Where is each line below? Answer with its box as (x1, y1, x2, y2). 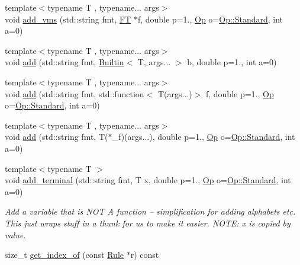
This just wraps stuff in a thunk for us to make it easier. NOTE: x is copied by (5, 216, 291, 229)
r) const (130, 248, 159, 261)
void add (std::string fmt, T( (5, 130, 108, 143)
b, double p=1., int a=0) (187, 56, 277, 68)
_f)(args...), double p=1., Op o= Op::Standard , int (112, 130, 295, 143)
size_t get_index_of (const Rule (5, 248, 124, 261)
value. (5, 228, 26, 241)
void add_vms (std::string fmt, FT (5, 12, 131, 25)
